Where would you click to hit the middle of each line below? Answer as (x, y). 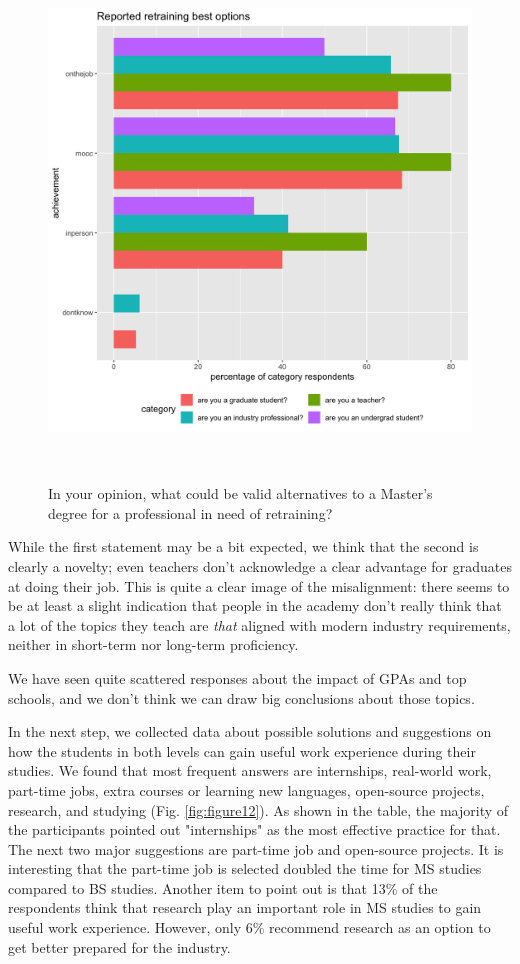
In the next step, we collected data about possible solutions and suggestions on (250, 731)
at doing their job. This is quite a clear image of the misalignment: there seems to (259, 585)
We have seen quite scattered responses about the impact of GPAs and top (237, 677)
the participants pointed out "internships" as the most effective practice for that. (254, 829)
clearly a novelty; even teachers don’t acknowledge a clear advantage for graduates (260, 565)
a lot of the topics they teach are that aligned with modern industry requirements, (259, 624)
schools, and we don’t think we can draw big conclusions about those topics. (241, 697)
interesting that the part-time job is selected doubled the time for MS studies (245, 868)
